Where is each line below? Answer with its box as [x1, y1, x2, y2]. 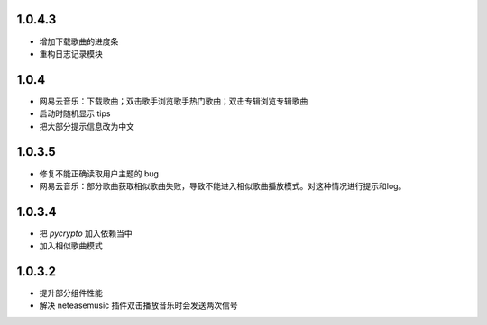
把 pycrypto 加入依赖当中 [39, 228, 133, 239]
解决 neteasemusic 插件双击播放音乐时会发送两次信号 [39, 300, 238, 311]
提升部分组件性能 [39, 288, 103, 299]
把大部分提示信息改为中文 [39, 121, 134, 131]
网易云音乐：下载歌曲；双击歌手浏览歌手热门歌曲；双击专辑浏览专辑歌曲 [39, 95, 308, 106]
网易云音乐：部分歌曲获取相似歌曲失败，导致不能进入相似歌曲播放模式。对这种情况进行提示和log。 [39, 180, 407, 191]
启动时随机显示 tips [39, 108, 111, 119]
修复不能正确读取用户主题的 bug [39, 167, 160, 179]
